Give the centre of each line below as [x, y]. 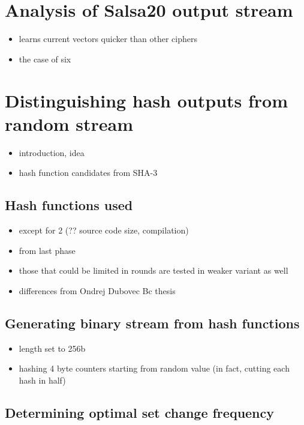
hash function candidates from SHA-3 [88, 173]
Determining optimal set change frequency [140, 412]
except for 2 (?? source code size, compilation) [104, 230]
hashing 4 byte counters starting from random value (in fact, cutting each [154, 368]
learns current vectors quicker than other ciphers [108, 39]
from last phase [47, 250]
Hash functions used [69, 205]
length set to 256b [52, 348]
